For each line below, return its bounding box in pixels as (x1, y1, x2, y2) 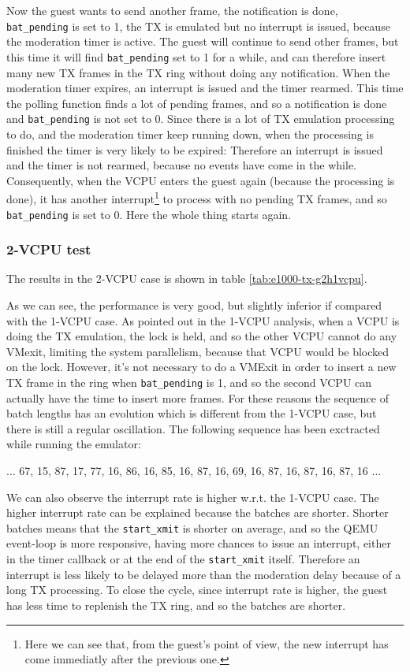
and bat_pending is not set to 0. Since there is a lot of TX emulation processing (6, 110, 395, 127)
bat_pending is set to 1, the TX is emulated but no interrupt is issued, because (6, 17, 390, 34)
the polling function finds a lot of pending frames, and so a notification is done (6, 95, 387, 111)
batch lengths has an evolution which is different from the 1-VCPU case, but (6, 405, 377, 421)
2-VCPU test (6, 239, 91, 259)
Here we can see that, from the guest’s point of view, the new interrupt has (24, 635, 389, 652)
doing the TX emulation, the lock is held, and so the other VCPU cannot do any (6, 328, 397, 344)
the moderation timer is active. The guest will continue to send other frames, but (6, 33, 399, 50)
